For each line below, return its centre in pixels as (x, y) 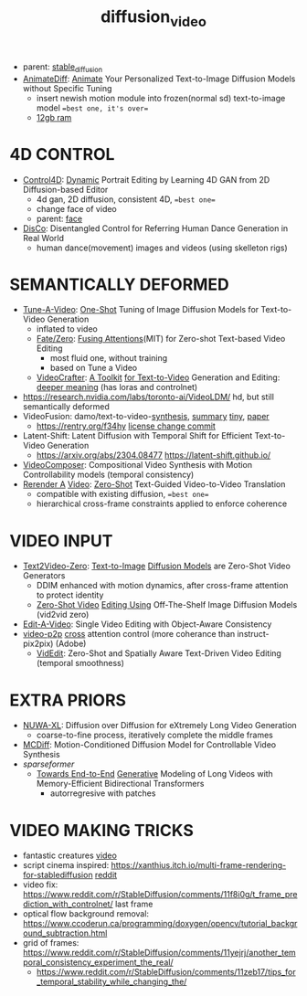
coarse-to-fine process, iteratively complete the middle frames (155, 735)
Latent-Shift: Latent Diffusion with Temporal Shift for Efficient (138, 436)
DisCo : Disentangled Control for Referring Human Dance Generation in (155, 228)
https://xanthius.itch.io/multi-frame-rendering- (198, 865)
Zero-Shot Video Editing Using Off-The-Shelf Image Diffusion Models (167, 605)
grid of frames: (51, 943)
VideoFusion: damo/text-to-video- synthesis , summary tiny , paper (146, 417)
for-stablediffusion (58, 875)
